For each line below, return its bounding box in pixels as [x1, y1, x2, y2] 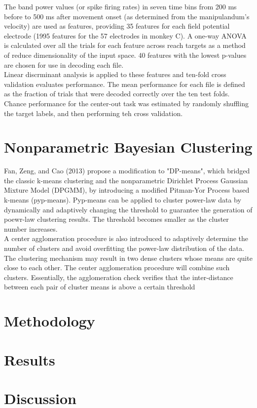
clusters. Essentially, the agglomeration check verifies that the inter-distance [4, 272, 233, 282]
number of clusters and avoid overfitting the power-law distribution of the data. [4, 243, 244, 253]
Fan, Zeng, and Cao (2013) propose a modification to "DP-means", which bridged [4, 165, 250, 176]
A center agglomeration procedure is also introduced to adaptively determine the [4, 233, 249, 244]
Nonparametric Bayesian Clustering [4, 137, 253, 157]
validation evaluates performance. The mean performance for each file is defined [4, 79, 245, 89]
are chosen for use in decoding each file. [4, 59, 124, 70]
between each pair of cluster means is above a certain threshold [4, 282, 195, 292]
